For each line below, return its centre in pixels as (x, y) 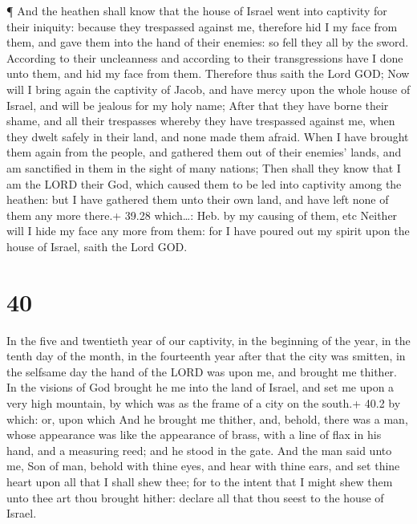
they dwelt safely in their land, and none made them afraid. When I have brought (208, 136)
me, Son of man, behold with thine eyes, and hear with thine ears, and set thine (203, 466)
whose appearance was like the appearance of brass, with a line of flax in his (194, 435)
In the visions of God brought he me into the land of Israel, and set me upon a (200, 387)
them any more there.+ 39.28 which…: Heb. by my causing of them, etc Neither (202, 215)
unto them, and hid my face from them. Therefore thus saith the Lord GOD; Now (208, 73)
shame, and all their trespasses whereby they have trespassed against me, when (201, 121)
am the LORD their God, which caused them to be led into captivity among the (204, 183)
